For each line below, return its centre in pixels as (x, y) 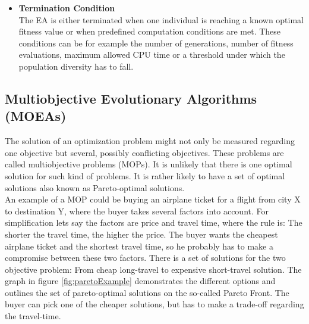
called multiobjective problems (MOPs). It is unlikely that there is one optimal (149, 164)
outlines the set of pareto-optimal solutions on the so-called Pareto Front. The (147, 292)
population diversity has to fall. (76, 66)
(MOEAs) (36, 116)
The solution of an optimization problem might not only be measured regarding (150, 141)
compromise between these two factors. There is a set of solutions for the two (145, 258)
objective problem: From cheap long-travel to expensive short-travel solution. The (153, 269)
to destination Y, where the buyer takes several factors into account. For (137, 211)
